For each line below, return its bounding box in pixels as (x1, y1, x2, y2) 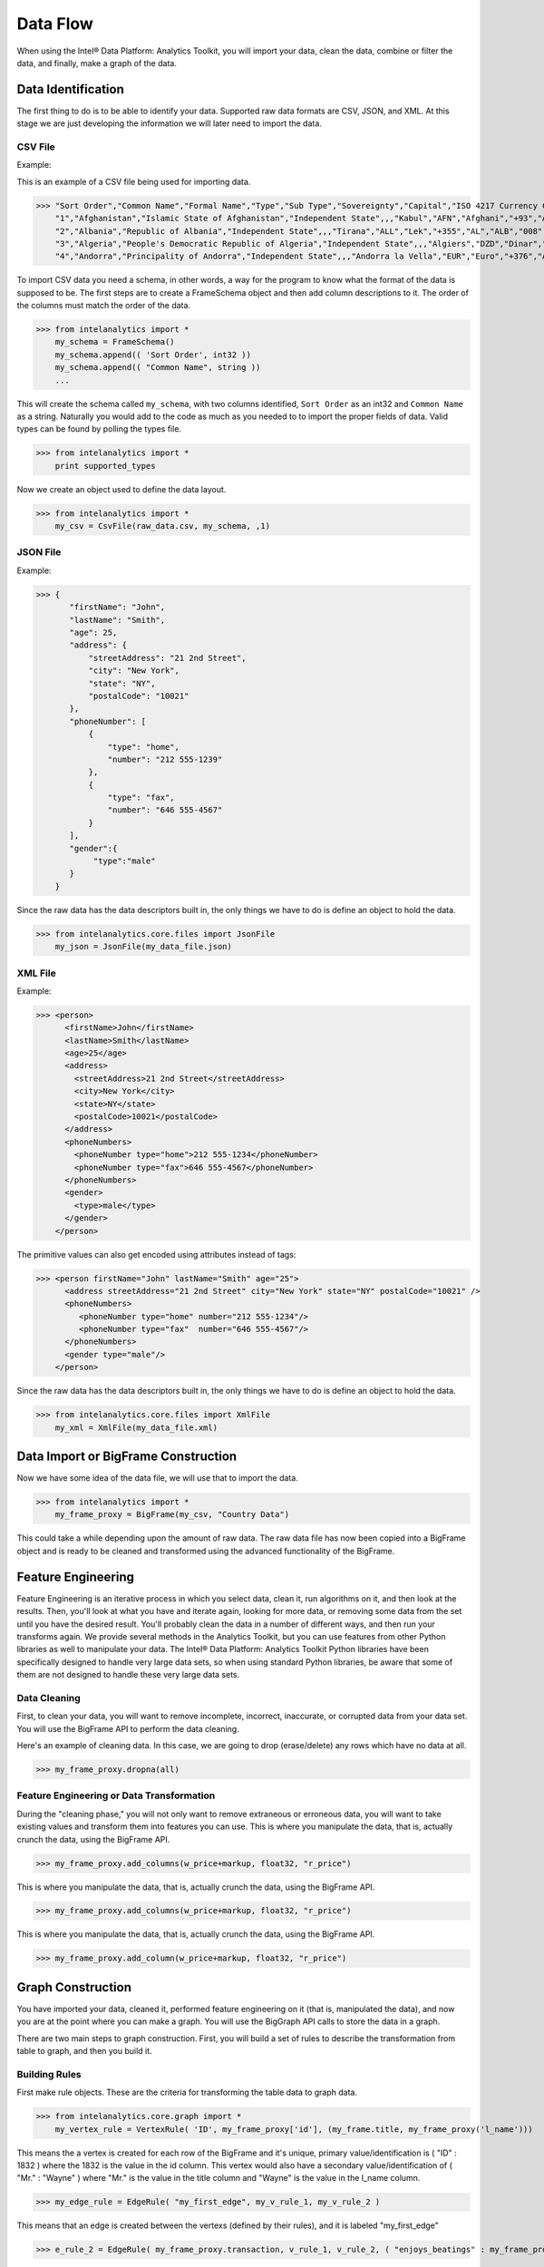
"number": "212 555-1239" (107, 754, 223, 764)
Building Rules (16, 2068, 82, 2080)
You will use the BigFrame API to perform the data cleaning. (16, 1723, 239, 1734)
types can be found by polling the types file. (16, 423, 181, 434)
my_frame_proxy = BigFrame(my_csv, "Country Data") (54, 1510, 290, 1520)
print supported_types (54, 461, 156, 471)
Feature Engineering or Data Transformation (16, 1789, 216, 1802)
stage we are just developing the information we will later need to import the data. (16, 118, 322, 129)
